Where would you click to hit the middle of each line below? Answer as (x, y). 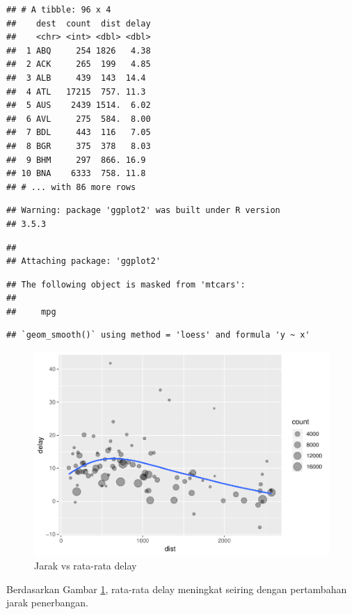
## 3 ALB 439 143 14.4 (76, 78)
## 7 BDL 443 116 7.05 (79, 133)
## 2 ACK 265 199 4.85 (79, 64)
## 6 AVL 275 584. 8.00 (79, 119)
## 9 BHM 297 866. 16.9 (76, 160)
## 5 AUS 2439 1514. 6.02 (79, 105)
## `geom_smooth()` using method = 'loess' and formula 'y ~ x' (158, 335)
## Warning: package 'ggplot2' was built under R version (143, 211)
